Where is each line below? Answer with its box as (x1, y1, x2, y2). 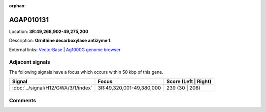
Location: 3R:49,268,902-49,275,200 (9, 28, 89, 34)
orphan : (9, 3, 26, 8)
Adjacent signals (9, 59, 50, 66)
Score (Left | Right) (166, 78, 212, 85)
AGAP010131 (9, 15, 49, 24)
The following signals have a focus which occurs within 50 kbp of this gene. (9, 69, 164, 75)
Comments (9, 97, 36, 104)
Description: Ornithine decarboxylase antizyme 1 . (9, 37, 112, 44)
